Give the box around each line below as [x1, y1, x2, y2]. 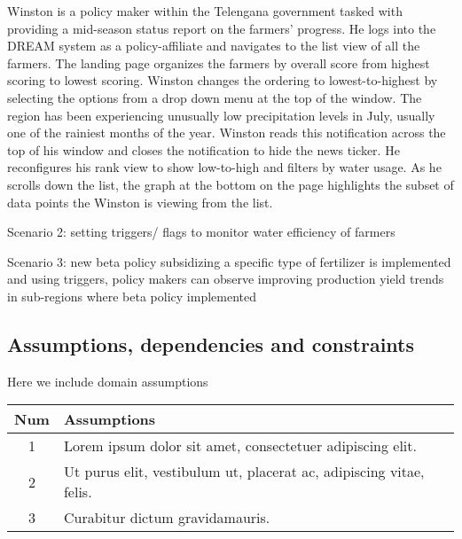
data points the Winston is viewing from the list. [7, 192, 273, 211]
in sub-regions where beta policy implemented [7, 286, 257, 305]
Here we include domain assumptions [7, 371, 208, 390]
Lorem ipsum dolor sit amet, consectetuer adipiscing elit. [63, 435, 417, 457]
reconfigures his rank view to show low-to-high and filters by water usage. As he [7, 158, 442, 176]
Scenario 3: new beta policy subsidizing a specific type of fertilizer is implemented [7, 252, 451, 270]
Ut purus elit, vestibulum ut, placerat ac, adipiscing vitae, [63, 461, 425, 482]
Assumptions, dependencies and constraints [7, 330, 414, 357]
